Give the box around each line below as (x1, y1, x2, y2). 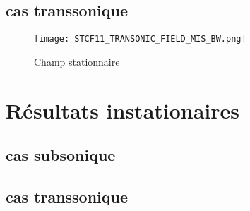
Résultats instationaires (6, 95, 240, 124)
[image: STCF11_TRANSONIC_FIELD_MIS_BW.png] (34, 34, 246, 44)
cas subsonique (6, 144, 116, 166)
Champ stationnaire (34, 54, 120, 68)
